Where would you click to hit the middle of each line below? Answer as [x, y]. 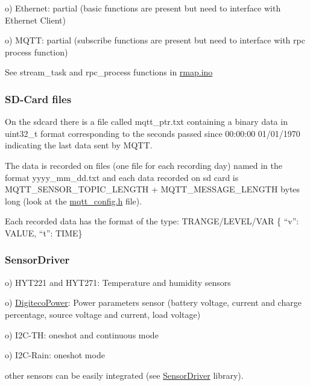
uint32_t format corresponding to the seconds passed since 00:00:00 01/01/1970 [153, 133]
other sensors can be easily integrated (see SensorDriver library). [124, 375]
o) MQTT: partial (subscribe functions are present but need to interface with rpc [155, 40]
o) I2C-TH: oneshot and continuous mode [82, 334]
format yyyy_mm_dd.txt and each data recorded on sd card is [122, 177]
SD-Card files [38, 99]
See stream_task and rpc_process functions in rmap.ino [109, 72]
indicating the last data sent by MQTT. [79, 145]
